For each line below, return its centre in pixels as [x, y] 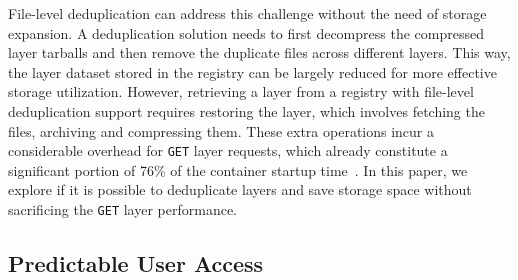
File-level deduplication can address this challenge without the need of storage [247, 13]
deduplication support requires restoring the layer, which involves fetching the [246, 110]
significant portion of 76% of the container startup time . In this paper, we [238, 169]
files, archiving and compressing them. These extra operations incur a [221, 130]
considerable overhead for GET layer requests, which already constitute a [228, 150]
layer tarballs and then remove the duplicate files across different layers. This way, [259, 52]
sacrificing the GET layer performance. [122, 209]
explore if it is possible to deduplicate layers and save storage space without [240, 189]
